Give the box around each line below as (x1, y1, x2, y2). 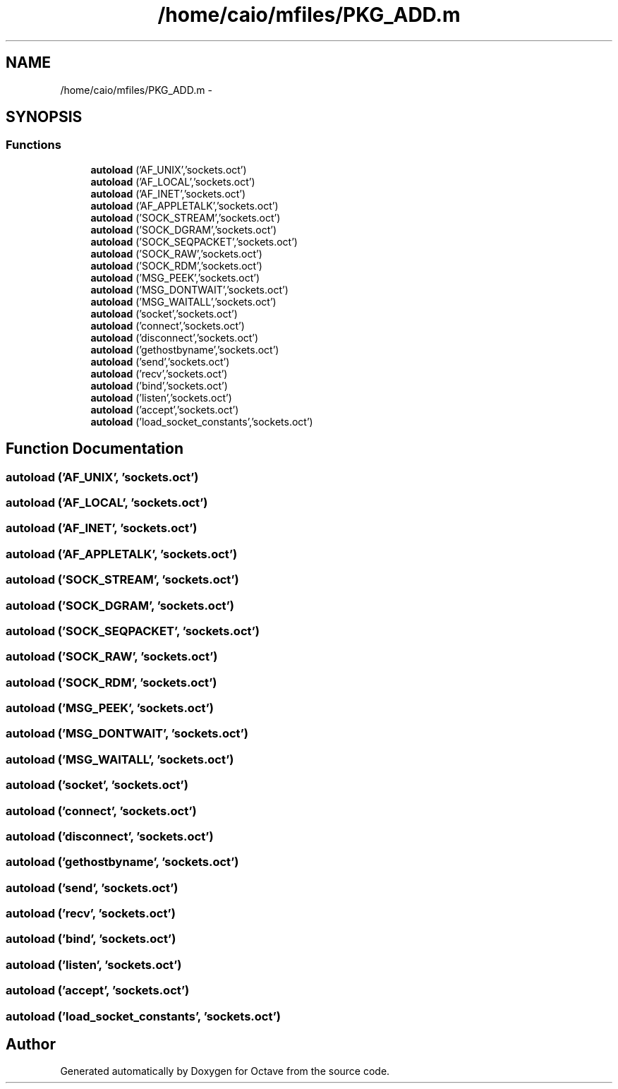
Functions (6, 138, 61, 152)
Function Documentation (6, 440, 183, 458)
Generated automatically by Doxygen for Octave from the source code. (60, 1065, 390, 1078)
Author (6, 1035, 56, 1053)
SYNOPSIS (6, 108, 83, 126)
